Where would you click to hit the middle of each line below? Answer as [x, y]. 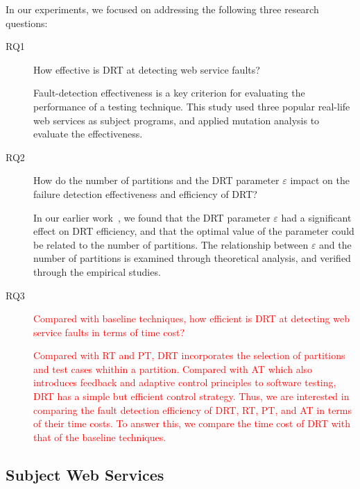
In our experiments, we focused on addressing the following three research [162, 9]
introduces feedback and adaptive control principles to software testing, [185, 382]
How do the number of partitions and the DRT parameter [156, 180]
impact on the [320, 180]
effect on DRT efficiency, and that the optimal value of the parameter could [194, 231]
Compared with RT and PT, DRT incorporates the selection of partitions [189, 355]
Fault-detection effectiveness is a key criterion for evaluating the [169, 93]
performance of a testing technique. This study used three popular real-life [192, 106]
